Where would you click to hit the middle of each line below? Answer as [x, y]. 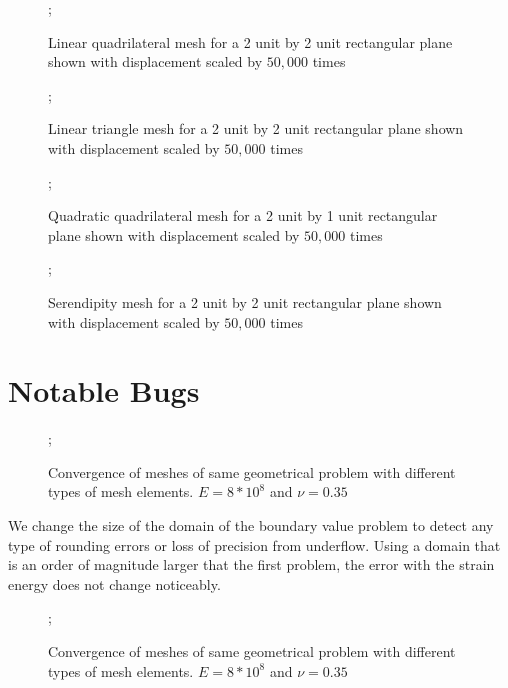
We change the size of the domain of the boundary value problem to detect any [251, 525]
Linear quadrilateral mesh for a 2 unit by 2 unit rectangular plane [250, 41]
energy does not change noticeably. [114, 583]
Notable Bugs [104, 390]
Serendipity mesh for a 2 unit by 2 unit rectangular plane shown [245, 301]
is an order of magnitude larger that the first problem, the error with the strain [251, 564]
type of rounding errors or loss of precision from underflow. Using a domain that [254, 544]
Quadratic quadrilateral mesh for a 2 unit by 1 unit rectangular [243, 215]
